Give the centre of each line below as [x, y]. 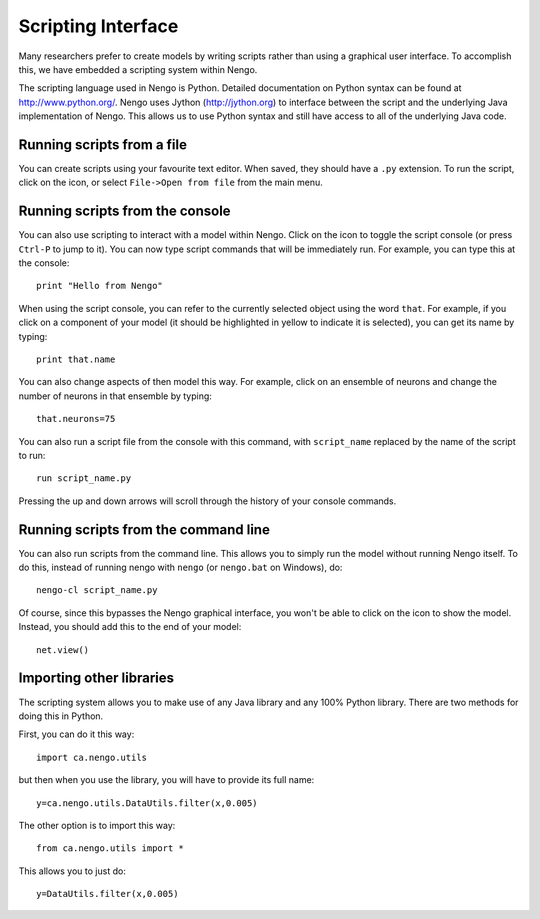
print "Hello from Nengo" [100, 286]
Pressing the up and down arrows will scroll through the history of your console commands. [207, 501]
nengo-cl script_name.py [97, 590]
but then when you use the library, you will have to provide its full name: [166, 780]
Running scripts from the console [124, 211]
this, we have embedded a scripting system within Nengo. [138, 69]
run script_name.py [84, 478]
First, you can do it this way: [76, 734]
